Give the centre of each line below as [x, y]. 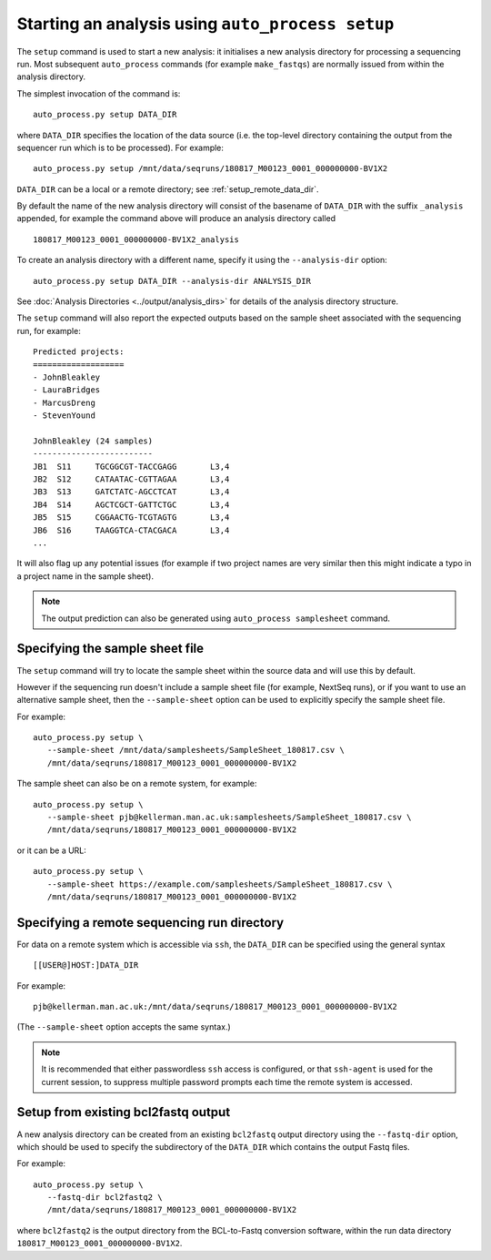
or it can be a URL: [51, 850]
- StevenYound [64, 416]
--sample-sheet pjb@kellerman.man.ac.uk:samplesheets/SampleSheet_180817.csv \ [229, 818]
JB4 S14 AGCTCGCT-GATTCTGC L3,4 [131, 504]
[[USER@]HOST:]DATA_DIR [86, 965]
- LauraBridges [67, 390]
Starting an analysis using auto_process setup [205, 24]
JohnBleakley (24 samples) [93, 441]
